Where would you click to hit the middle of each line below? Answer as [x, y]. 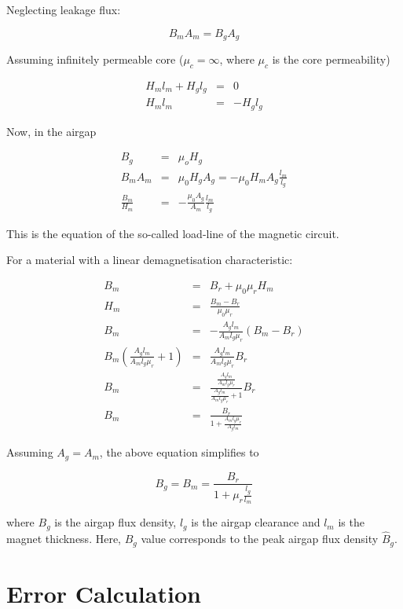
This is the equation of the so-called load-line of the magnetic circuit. [173, 233]
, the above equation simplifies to [179, 452]
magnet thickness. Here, [64, 539]
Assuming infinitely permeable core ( [95, 59]
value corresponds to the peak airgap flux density [260, 539]
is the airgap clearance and [256, 522]
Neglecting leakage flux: [64, 9]
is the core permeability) [331, 59]
